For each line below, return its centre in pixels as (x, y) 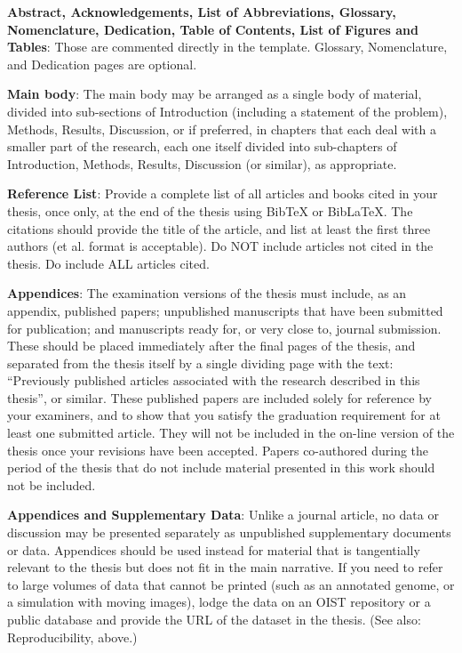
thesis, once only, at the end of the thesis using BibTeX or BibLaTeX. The (210, 210)
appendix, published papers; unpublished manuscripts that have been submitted (225, 310)
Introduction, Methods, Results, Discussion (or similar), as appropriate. (202, 163)
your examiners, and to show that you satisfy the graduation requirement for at (224, 415)
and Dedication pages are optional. (102, 64)
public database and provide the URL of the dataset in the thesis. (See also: (214, 619)
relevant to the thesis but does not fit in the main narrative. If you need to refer (225, 567)
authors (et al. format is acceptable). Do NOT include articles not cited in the (220, 246)
